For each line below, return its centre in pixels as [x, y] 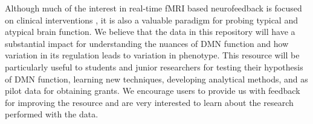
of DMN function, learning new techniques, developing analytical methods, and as [156, 79]
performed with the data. [52, 114]
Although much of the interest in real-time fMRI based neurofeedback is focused [153, 8]
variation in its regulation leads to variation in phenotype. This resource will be [152, 55]
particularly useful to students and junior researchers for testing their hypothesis [154, 67]
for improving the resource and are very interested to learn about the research [149, 102]
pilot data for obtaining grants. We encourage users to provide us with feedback [153, 91]
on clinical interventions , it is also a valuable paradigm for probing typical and [151, 20]
